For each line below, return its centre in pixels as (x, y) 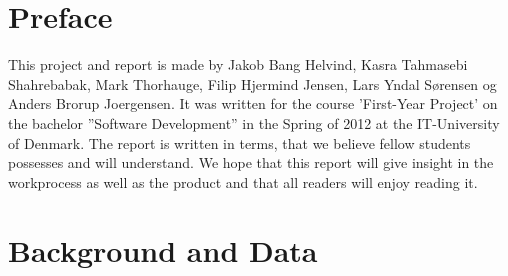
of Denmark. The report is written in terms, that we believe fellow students (239, 142)
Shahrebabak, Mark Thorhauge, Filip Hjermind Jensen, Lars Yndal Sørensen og (252, 83)
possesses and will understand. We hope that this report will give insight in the (251, 162)
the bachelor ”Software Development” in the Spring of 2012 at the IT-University (254, 122)
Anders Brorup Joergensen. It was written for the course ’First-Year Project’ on (253, 103)
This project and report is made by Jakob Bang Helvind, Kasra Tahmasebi (238, 64)
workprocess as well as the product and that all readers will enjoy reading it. (243, 181)
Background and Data (163, 250)
